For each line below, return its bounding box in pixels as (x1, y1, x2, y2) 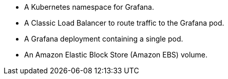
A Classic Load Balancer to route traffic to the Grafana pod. (24, 18, 224, 27)
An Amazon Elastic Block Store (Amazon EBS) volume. (24, 50, 208, 59)
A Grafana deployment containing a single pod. (24, 34, 183, 43)
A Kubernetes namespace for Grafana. (24, 3, 154, 11)
